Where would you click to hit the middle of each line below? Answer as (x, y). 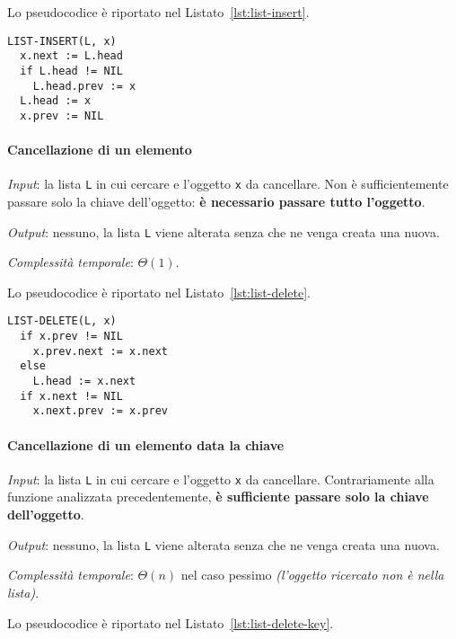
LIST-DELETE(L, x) (62, 321)
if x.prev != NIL (71, 337)
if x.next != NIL (71, 396)
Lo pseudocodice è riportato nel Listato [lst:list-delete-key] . (171, 622)
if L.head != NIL (71, 71)
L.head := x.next (84, 382)
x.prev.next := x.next (100, 351)
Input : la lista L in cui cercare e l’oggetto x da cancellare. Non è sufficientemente (228, 184)
